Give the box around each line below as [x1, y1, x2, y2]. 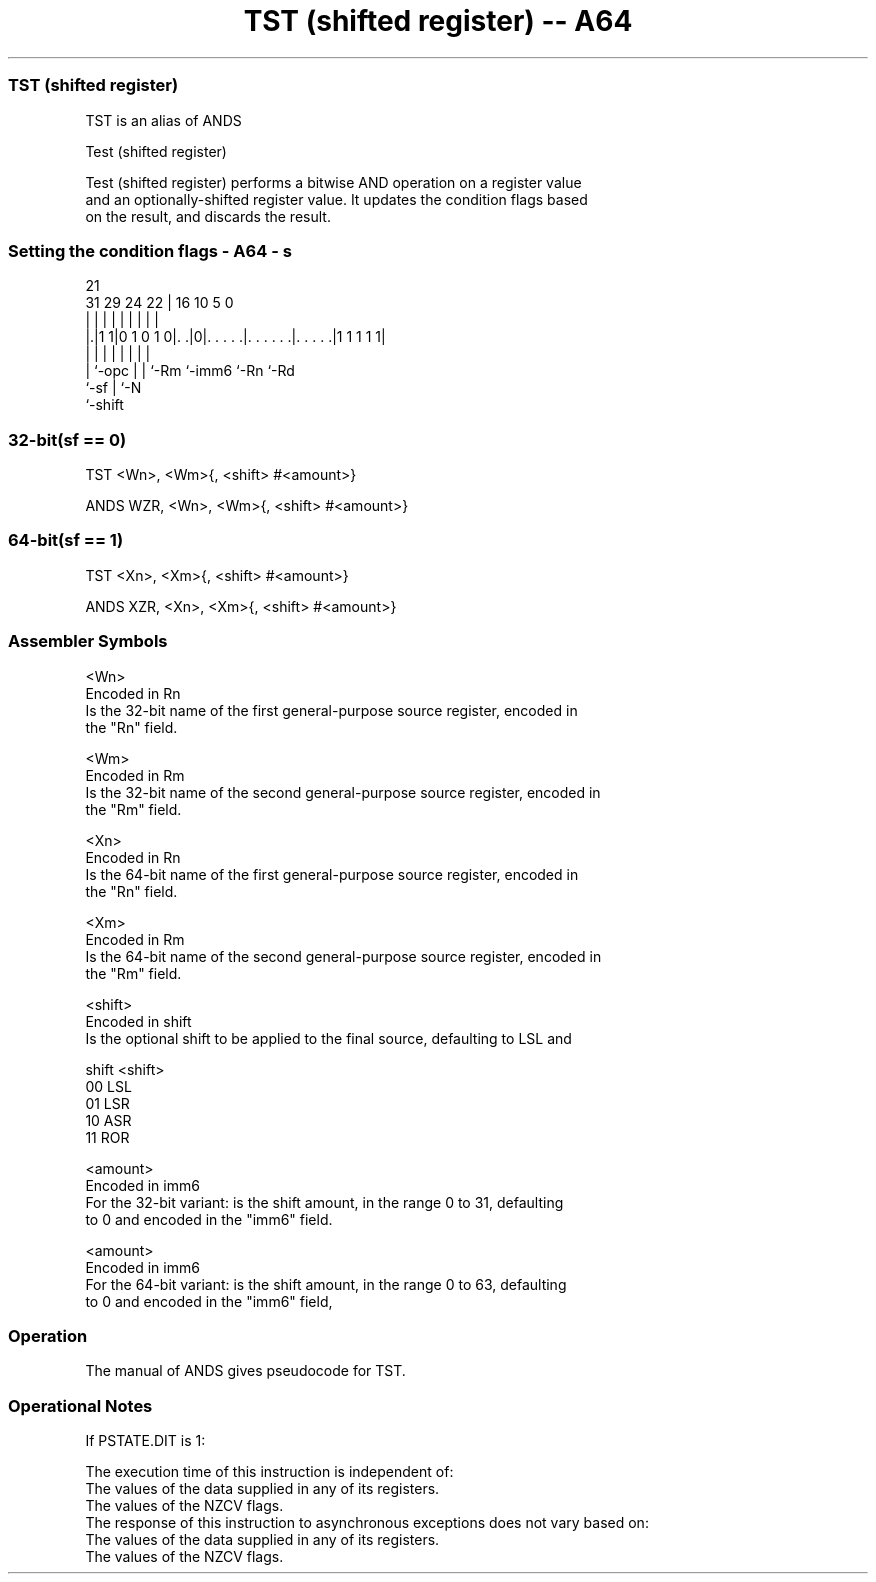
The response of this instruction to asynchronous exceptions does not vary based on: [85, 1514, 649, 1531]
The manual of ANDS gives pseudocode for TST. [85, 1362, 406, 1380]
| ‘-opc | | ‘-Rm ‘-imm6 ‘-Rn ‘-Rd [85, 362, 295, 380]
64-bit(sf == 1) [8, 530, 124, 551]
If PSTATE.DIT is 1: [85, 1432, 206, 1449]
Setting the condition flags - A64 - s [8, 240, 292, 261]
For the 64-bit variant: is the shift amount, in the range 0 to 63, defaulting [85, 1275, 567, 1293]
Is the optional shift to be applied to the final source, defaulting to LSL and [85, 1029, 572, 1047]
